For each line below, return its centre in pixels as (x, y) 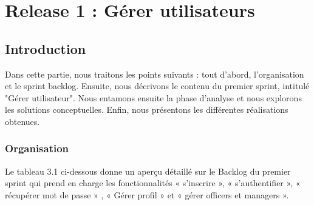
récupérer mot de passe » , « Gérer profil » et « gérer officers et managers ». (147, 194)
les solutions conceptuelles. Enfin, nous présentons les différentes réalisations (147, 109)
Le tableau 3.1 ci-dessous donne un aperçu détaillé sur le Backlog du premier (148, 171)
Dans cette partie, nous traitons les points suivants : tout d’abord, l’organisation (155, 74)
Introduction (46, 48)
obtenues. (22, 121)
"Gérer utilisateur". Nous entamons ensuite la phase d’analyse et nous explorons (153, 97)
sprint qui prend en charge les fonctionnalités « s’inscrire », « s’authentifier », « (153, 183)
